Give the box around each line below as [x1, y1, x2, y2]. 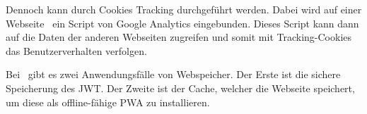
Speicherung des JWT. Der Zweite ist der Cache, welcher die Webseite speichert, [6, 80, 355, 95]
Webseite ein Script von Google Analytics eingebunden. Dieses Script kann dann [6, 15, 359, 30]
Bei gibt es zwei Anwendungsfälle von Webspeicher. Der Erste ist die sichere [6, 67, 341, 82]
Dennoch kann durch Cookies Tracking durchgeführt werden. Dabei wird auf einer [6, 2, 362, 16]
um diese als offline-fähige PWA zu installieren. [6, 94, 210, 109]
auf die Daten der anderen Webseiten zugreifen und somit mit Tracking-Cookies [6, 30, 352, 44]
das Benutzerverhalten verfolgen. [6, 43, 147, 58]
